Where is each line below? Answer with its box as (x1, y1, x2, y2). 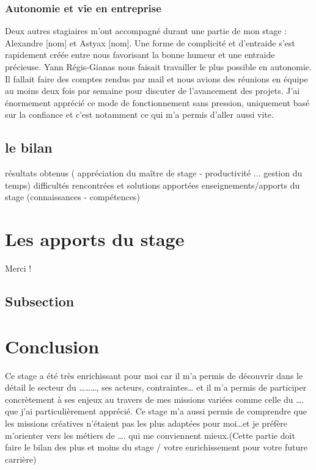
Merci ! (5, 262, 32, 275)
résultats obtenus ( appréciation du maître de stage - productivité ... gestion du (5, 167, 303, 179)
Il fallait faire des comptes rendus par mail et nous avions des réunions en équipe (5, 72, 308, 85)
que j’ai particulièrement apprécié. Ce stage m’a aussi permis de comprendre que (5, 405, 307, 418)
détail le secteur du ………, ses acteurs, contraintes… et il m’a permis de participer (5, 381, 307, 394)
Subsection (5, 292, 75, 311)
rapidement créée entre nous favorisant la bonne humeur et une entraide (5, 48, 275, 61)
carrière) (5, 452, 37, 465)
